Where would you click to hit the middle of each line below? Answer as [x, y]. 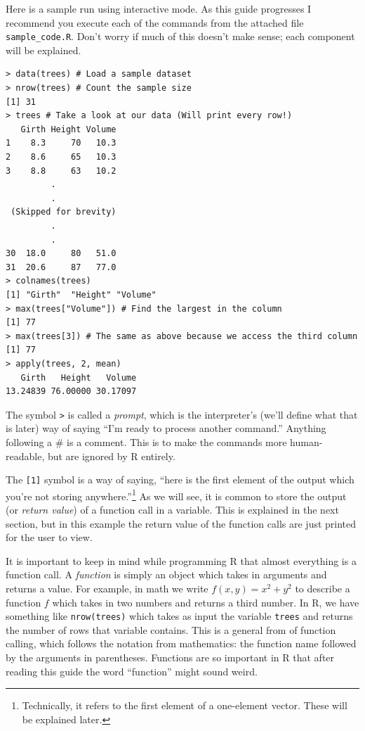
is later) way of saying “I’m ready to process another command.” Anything [166, 428]
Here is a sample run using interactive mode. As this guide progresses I [159, 8]
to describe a [323, 588]
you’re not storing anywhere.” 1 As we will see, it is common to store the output [176, 495]
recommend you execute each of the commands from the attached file [155, 22]
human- [306, 441]
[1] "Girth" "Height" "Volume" [81, 294]
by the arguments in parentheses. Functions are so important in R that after [170, 657]
